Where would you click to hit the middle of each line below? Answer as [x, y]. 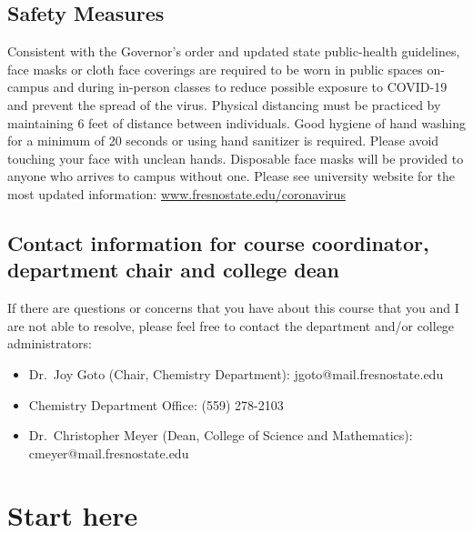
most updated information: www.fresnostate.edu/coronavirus [176, 193]
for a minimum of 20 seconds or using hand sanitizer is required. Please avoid [223, 141]
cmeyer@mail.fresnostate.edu [109, 453]
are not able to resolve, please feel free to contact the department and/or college [231, 325]
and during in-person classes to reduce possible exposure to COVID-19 [250, 87]
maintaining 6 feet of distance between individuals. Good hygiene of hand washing [236, 122]
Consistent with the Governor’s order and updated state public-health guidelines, [234, 51]
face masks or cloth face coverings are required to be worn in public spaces [215, 69]
